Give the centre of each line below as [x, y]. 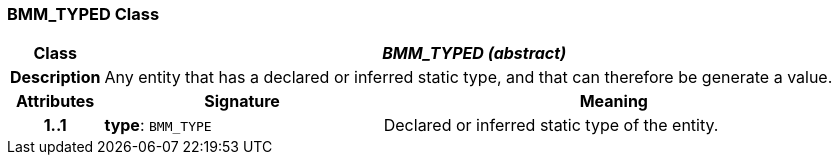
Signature [242, 101]
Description [55, 77]
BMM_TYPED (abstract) [474, 53]
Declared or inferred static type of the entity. [551, 125]
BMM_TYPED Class [83, 14]
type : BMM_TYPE [158, 125]
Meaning [613, 101]
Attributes [55, 101]
